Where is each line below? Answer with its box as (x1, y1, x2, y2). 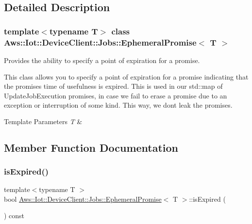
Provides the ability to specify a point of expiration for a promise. (4, 55, 200, 65)
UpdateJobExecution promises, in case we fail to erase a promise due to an (4, 90, 227, 100)
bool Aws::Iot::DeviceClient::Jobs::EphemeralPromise (4, 194, 162, 204)
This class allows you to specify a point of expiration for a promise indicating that (4, 71, 249, 81)
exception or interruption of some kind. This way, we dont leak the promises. (4, 100, 233, 110)
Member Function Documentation (4, 140, 179, 155)
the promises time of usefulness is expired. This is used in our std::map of (4, 81, 223, 91)
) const (4, 210, 25, 220)
